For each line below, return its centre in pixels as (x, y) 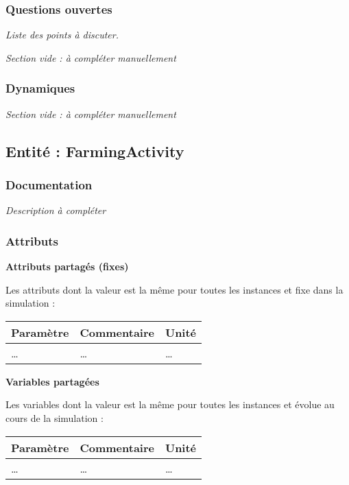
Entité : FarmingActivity (95, 151)
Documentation (49, 184)
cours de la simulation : (55, 418)
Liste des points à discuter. (62, 35)
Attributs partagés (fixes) (67, 267)
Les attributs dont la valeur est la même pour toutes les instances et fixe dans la (174, 289)
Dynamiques (40, 88)
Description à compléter (56, 210)
